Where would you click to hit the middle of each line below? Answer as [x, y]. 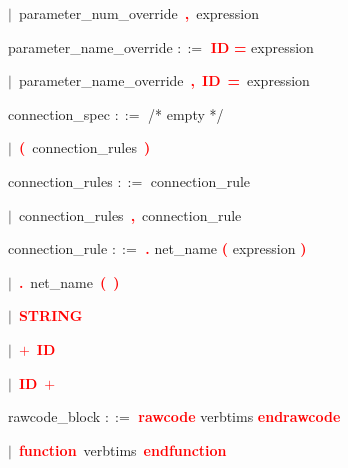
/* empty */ [186, 113]
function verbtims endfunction [122, 449]
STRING [50, 315]
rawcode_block [54, 416]
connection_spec [59, 113]
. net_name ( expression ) [226, 248]
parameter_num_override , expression [139, 13]
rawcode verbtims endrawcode [239, 416]
